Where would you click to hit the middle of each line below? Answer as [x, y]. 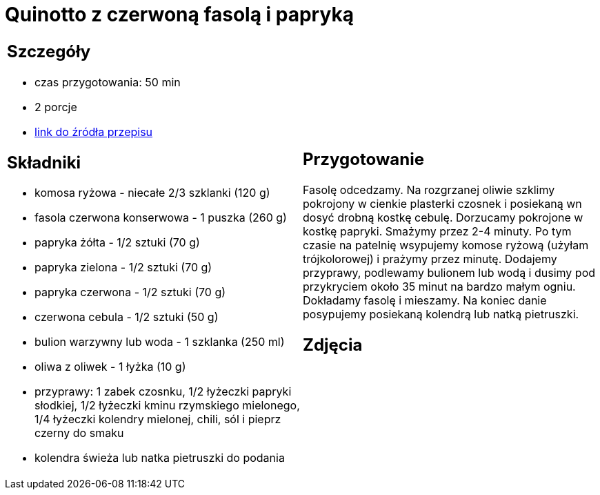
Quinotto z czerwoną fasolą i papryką [179, 14]
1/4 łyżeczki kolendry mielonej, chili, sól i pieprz [158, 419]
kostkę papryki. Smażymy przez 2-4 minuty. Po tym [437, 231]
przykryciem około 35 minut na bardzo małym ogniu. [439, 286]
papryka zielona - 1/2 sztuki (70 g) [123, 268]
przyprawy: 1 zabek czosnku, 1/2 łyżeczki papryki [163, 392]
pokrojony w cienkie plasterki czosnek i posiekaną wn [442, 203]
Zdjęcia [333, 344]
